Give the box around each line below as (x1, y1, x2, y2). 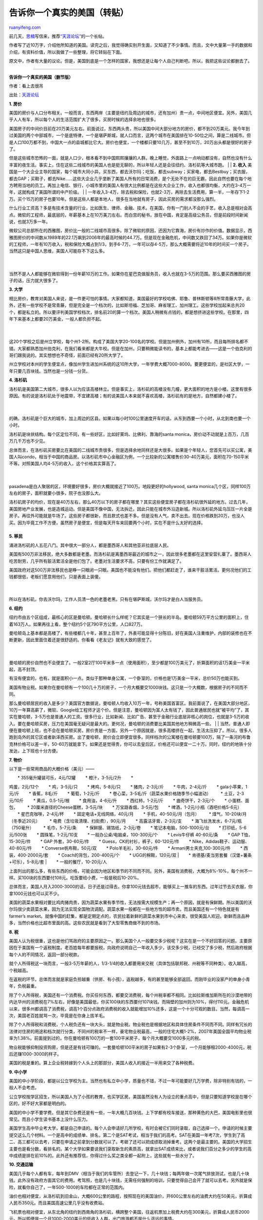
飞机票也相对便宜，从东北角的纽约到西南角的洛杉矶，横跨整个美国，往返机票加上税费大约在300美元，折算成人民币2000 (9, 1209, 250, 1215)
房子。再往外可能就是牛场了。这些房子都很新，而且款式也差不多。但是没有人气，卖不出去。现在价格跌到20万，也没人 (9, 513, 245, 519)
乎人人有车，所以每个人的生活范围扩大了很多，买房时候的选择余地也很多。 (9, 117, 158, 122)
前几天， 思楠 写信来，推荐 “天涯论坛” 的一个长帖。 (9, 33, 107, 39)
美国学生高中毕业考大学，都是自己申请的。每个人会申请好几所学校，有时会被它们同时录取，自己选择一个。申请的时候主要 (9, 1125, 252, 1131)
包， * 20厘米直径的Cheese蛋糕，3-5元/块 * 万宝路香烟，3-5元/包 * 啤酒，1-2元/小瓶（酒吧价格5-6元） (9, 804, 242, 810)
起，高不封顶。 (9, 666, 39, 672)
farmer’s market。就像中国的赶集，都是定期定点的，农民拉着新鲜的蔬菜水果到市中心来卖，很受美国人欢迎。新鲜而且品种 (9, 913, 250, 919)
